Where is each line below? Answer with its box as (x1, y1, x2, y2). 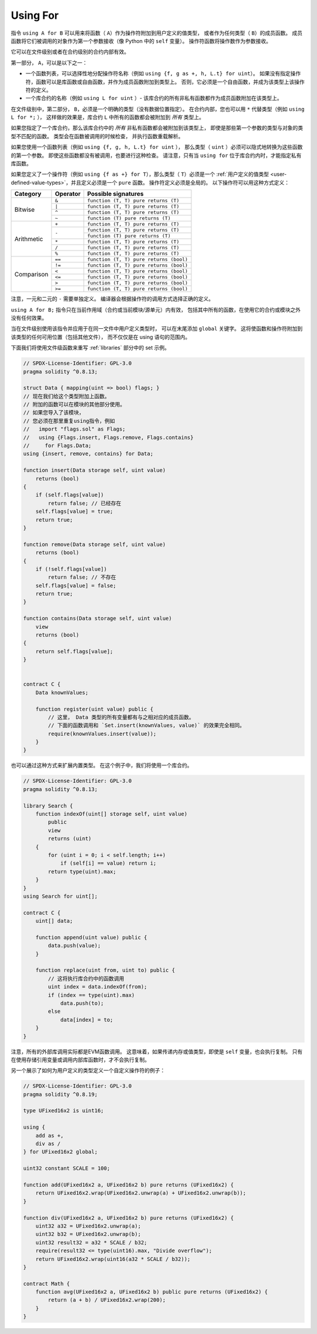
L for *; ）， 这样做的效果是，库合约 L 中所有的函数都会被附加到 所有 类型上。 (11, 114, 205, 121)
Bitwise (14, 205, 35, 214)
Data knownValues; (35, 689, 89, 696)
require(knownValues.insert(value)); (48, 730, 157, 737)
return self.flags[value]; (35, 648, 114, 655)
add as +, (35, 1132, 64, 1139)
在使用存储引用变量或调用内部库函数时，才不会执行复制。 (11, 1056, 150, 1063)
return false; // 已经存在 (48, 500, 122, 506)
